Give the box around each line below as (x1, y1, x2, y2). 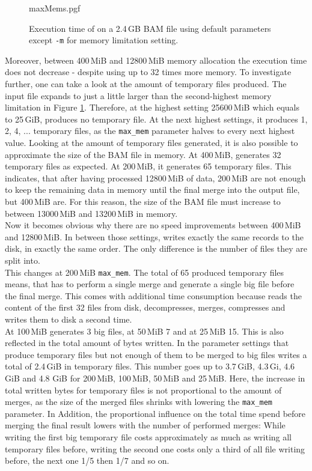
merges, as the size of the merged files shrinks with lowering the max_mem (5, 395, 273, 408)
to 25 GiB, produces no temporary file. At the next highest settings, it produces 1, (5, 112, 308, 125)
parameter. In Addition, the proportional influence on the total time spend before (5, 407, 306, 419)
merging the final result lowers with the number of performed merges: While (5, 419, 286, 431)
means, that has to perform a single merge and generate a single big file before (5, 278, 295, 290)
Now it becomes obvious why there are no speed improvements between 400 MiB (5, 219, 301, 231)
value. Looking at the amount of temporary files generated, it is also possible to (5, 136, 298, 149)
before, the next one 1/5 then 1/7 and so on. (5, 454, 170, 467)
